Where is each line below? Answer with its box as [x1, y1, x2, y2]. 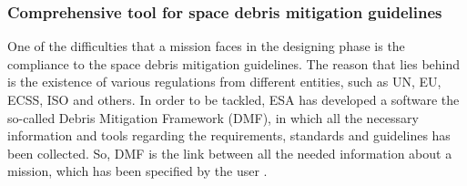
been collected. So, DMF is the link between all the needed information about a [7, 143, 452, 162]
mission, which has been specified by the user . [7, 161, 268, 181]
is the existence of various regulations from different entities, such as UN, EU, [7, 72, 442, 91]
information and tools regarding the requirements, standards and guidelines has [7, 126, 451, 145]
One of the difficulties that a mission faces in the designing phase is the [7, 36, 405, 56]
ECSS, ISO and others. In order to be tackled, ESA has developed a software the [7, 90, 460, 108]
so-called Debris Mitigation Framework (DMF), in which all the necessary [7, 108, 419, 127]
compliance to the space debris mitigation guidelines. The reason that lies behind [7, 54, 461, 73]
